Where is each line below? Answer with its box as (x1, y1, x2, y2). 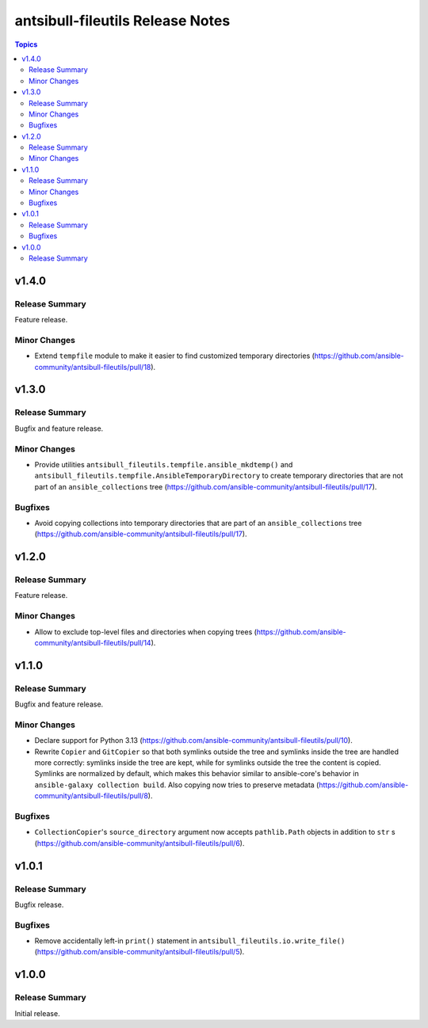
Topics (14, 40, 38, 49)
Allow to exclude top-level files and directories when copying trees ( (34, 626, 258, 637)
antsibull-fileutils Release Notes (14, 12, 231, 29)
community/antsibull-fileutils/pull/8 (34, 791, 148, 801)
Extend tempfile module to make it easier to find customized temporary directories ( (34, 351, 315, 360)
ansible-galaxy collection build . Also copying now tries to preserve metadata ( (34, 780, 319, 790)
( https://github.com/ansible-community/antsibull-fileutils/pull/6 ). (34, 838, 245, 847)
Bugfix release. (14, 900, 64, 909)
